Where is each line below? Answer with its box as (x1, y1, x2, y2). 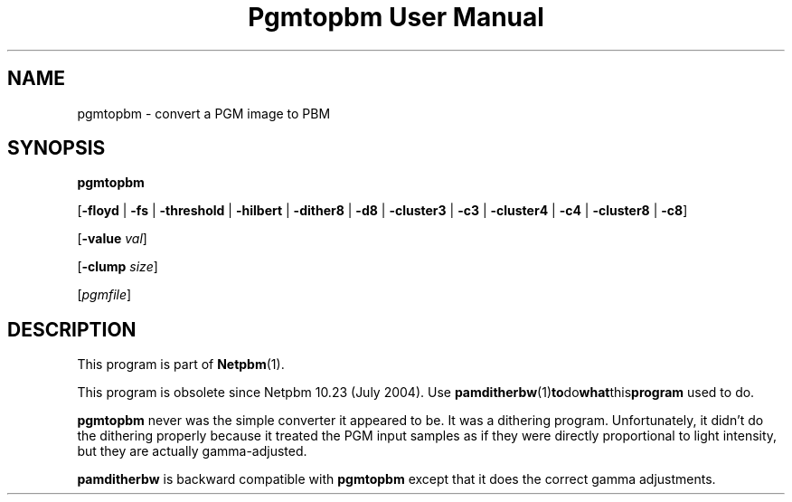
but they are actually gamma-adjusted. (77, 443, 307, 459)
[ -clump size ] (77, 259, 158, 275)
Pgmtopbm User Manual (248, 2, 544, 33)
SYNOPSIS (7, 137, 106, 160)
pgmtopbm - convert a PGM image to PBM (77, 105, 331, 121)
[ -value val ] (77, 231, 147, 247)
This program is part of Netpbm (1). (77, 356, 285, 373)
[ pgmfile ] (77, 287, 132, 303)
